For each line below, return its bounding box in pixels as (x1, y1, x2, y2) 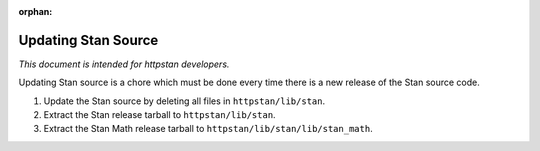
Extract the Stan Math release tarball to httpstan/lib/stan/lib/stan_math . (43, 123, 374, 135)
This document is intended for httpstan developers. (18, 58, 230, 70)
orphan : (18, 6, 53, 17)
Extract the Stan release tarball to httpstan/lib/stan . (43, 109, 276, 121)
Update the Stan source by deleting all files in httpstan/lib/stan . (43, 95, 325, 107)
